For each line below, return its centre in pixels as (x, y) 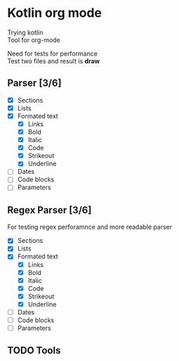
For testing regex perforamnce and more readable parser (90, 227)
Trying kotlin (25, 32)
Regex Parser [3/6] (49, 210)
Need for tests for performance (53, 53)
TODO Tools (34, 351)
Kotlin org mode (55, 13)
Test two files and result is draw (54, 61)
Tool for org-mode (34, 39)
